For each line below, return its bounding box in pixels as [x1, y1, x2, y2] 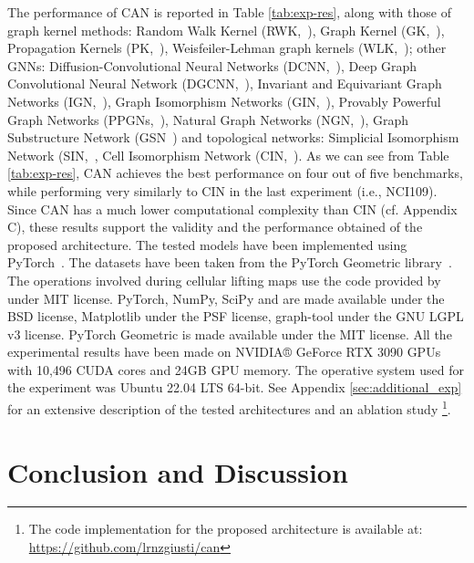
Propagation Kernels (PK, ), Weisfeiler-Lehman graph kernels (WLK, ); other [7, 38, 447, 57]
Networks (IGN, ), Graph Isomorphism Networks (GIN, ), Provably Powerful [7, 91, 441, 110]
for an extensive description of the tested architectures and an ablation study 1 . [7, 397, 451, 418]
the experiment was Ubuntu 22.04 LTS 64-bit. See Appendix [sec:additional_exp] [7, 378, 462, 397]
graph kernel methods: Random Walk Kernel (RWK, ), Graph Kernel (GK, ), [7, 20, 445, 39]
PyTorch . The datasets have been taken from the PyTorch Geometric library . [7, 253, 452, 272]
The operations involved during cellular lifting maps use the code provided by [7, 270, 441, 289]
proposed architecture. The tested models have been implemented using [7, 235, 407, 254]
